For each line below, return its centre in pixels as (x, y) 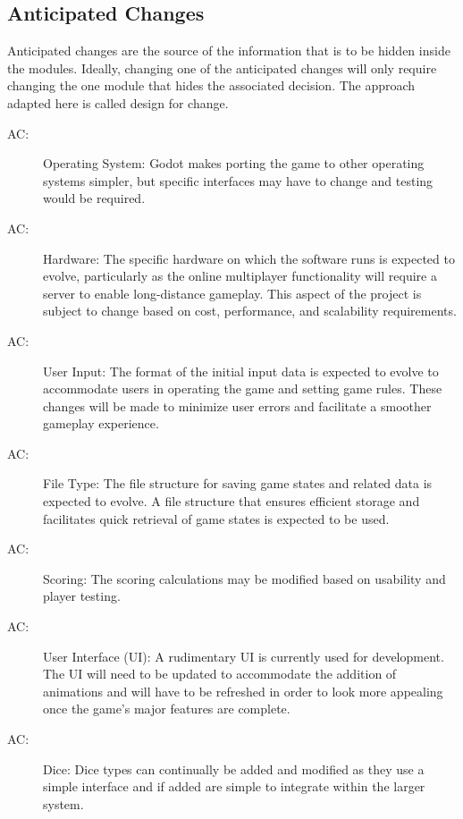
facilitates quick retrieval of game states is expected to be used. (216, 518)
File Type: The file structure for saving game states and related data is (238, 483)
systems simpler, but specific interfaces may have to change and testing (238, 180)
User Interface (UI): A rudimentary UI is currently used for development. (244, 656)
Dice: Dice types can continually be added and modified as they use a (234, 768)
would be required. (94, 198)
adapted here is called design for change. (118, 102)
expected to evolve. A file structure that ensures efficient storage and (231, 501)
